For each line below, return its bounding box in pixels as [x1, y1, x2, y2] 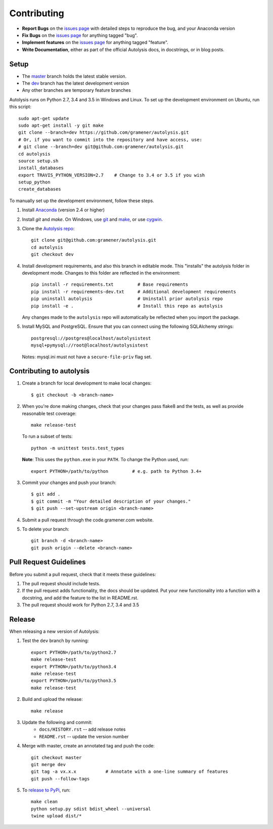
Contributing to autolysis [9, 367, 90, 375]
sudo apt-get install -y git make [18, 122, 104, 128]
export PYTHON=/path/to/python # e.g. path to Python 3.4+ [31, 468, 202, 474]
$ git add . [31, 492, 61, 497]
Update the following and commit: [22, 719, 93, 725]
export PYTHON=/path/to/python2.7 [31, 649, 116, 655]
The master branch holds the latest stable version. [22, 73, 127, 79]
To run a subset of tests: [22, 433, 73, 439]
